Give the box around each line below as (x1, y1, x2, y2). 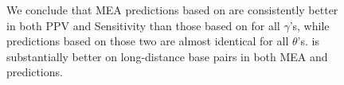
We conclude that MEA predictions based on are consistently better (6, 2, 338, 17)
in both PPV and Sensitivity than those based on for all (6, 17, 280, 33)
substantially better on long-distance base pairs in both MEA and (6, 48, 328, 64)
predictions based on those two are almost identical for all (6, 33, 289, 49)
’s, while (289, 17, 330, 33)
